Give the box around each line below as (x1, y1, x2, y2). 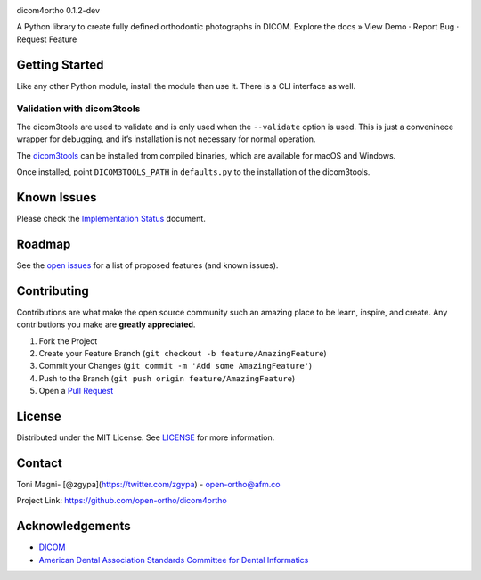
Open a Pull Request (38, 386, 114, 396)
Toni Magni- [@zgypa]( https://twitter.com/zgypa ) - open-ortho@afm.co (16, 478, 281, 489)
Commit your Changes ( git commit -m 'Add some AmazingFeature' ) (38, 361, 313, 372)
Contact (16, 455, 62, 470)
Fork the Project (38, 335, 98, 347)
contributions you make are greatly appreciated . (16, 319, 196, 330)
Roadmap (16, 236, 71, 251)
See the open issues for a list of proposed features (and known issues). (16, 259, 279, 271)
